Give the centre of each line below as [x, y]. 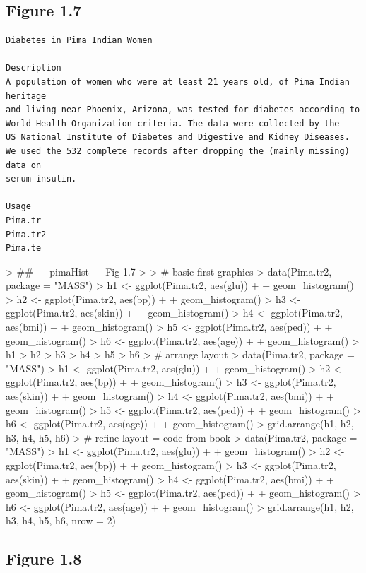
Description [34, 68]
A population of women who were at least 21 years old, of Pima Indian [178, 82]
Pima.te [24, 248]
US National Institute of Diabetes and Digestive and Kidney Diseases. [178, 137]
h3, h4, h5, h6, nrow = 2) [61, 520]
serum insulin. [41, 179]
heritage [26, 96]
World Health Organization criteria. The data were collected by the [173, 123]
